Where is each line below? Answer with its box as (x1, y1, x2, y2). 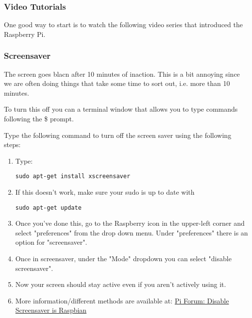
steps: (4, 139, 21, 150)
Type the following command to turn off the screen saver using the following (4, 130, 232, 140)
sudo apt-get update (15, 204, 82, 211)
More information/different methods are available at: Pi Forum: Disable (15, 295, 229, 305)
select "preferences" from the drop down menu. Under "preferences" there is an (15, 227, 248, 237)
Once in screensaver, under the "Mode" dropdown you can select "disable (15, 253, 232, 264)
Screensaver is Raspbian (15, 305, 87, 315)
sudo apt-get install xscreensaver (15, 173, 131, 180)
